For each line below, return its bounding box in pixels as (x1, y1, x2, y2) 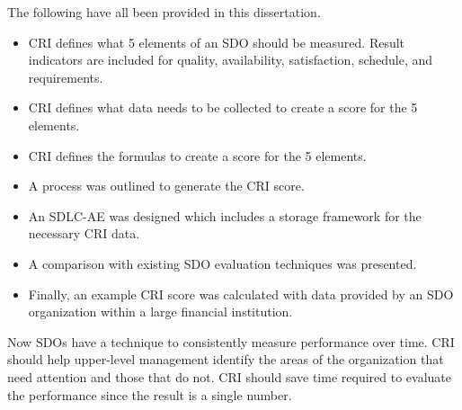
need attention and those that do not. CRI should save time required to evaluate (7, 367, 451, 386)
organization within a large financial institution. (28, 302, 293, 321)
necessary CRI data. (28, 224, 140, 243)
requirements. (28, 67, 103, 86)
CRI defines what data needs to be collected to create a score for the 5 (28, 98, 418, 117)
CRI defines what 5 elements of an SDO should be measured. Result (28, 32, 405, 51)
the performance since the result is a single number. (7, 385, 292, 404)
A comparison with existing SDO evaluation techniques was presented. (28, 254, 417, 272)
